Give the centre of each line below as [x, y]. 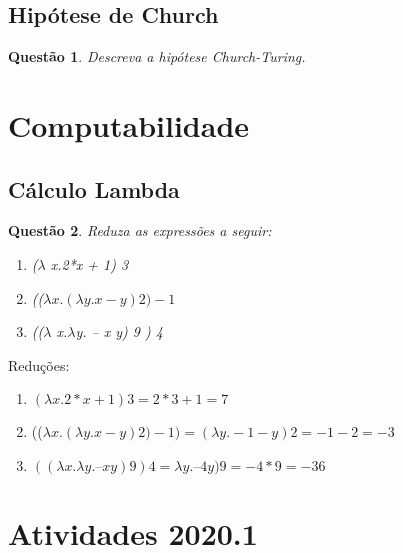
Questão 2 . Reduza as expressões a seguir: [140, 230]
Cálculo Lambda [94, 188]
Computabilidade [129, 124]
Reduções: [39, 364]
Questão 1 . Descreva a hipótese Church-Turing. [157, 56]
